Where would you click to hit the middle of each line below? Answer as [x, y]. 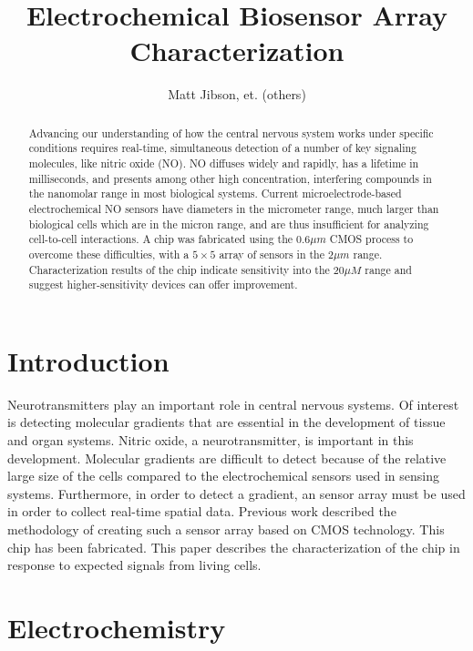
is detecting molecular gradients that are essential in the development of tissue [226, 422]
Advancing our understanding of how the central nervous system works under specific [231, 132]
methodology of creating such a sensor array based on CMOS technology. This [226, 529]
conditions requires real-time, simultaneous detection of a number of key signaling [223, 148]
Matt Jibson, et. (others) [237, 94]
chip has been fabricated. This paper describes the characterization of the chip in [234, 547]
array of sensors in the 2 [276, 254]
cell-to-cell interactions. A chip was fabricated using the [161, 239]
